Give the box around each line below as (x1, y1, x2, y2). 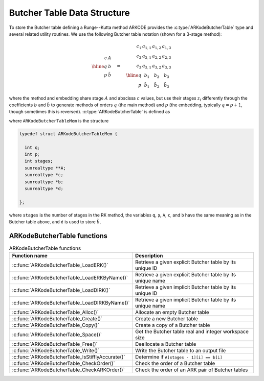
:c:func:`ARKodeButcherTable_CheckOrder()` (12, 360, 115, 367)
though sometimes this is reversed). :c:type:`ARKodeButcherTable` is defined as (9, 109, 170, 115)
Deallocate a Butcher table (135, 341, 197, 348)
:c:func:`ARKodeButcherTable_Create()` (12, 315, 103, 322)
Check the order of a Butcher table (135, 360, 215, 367)
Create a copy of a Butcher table (135, 322, 210, 329)
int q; (24, 144, 41, 150)
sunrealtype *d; (24, 186, 64, 191)
